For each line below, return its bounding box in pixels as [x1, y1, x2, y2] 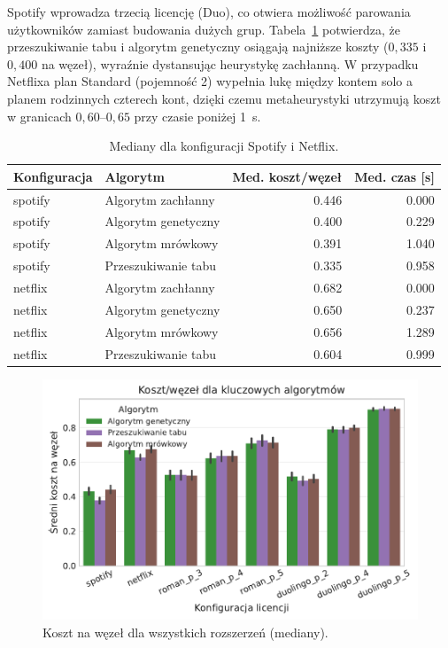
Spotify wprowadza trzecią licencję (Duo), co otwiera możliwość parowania [7, 3, 411, 20]
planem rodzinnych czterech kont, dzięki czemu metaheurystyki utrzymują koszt [7, 89, 441, 107]
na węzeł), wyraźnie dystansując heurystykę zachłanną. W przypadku [41, 54, 419, 73]
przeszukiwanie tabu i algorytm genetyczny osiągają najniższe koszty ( [7, 37, 389, 56]
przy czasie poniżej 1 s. [134, 106, 261, 125]
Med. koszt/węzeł [232, 167, 343, 185]
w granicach [7, 106, 72, 125]
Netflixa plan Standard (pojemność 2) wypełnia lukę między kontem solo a [7, 72, 413, 90]
